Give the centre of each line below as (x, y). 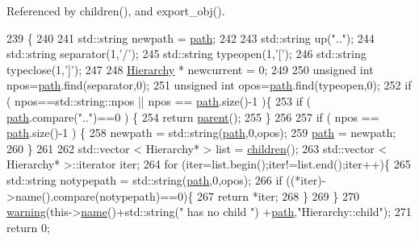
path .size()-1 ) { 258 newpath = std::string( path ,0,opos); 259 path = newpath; (201, 133)
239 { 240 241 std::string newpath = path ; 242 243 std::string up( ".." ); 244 (191, 37)
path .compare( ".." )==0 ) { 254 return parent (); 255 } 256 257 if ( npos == (193, 116)
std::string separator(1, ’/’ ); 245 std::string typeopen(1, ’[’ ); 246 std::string (186, 54)
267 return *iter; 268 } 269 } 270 (278, 195)
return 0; (28, 227)
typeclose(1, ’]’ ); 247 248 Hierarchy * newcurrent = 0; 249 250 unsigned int (190, 69)
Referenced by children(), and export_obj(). (116, 10)
